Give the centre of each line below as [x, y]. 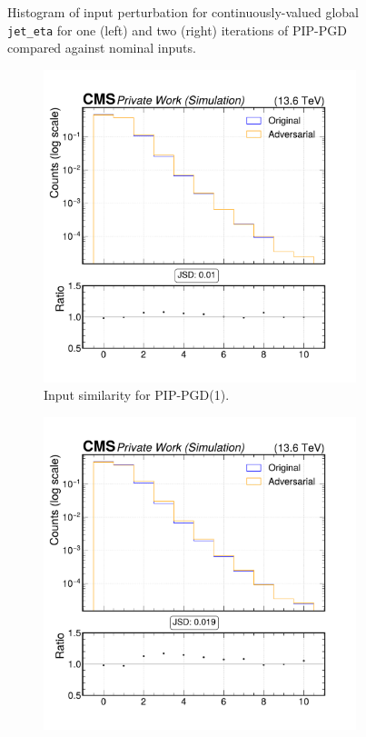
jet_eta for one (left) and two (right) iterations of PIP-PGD [177, 30]
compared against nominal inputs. [102, 48]
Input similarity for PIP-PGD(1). [137, 395]
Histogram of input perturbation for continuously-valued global [183, 12]
